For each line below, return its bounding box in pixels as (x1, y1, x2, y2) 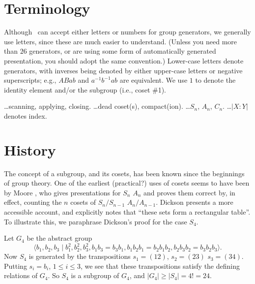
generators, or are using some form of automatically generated (29, 46, 216, 56)
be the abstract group (27, 233, 92, 243)
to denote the (195, 75, 236, 85)
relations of (4, 270, 38, 281)
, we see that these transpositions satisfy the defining (80, 260, 240, 271)
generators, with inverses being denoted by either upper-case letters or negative (4, 65, 243, 75)
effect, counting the (4, 197, 62, 207)
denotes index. (4, 110, 47, 121)
